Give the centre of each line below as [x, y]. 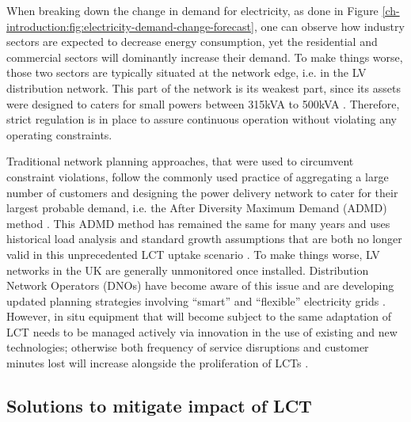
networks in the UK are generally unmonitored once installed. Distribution [188, 270]
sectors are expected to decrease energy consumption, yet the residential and [192, 42]
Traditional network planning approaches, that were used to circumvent [180, 161]
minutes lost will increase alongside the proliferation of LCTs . [158, 363]
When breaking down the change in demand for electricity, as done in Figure [192, 10]
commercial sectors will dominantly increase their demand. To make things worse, [205, 57]
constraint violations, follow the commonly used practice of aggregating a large [198, 176]
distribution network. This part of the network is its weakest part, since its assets [204, 87]
